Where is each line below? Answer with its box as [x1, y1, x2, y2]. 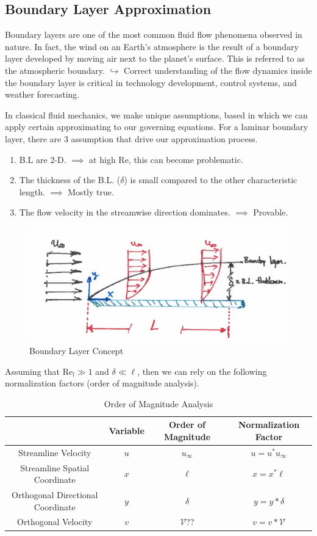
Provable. [253, 206, 288, 219]
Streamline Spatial [20, 461, 90, 474]
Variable [109, 424, 144, 437]
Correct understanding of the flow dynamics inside [123, 63, 312, 76]
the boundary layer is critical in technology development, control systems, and [5, 76, 297, 89]
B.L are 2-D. [19, 153, 66, 165]
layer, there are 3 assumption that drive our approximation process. [5, 132, 258, 145]
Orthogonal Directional [12, 488, 98, 501]
